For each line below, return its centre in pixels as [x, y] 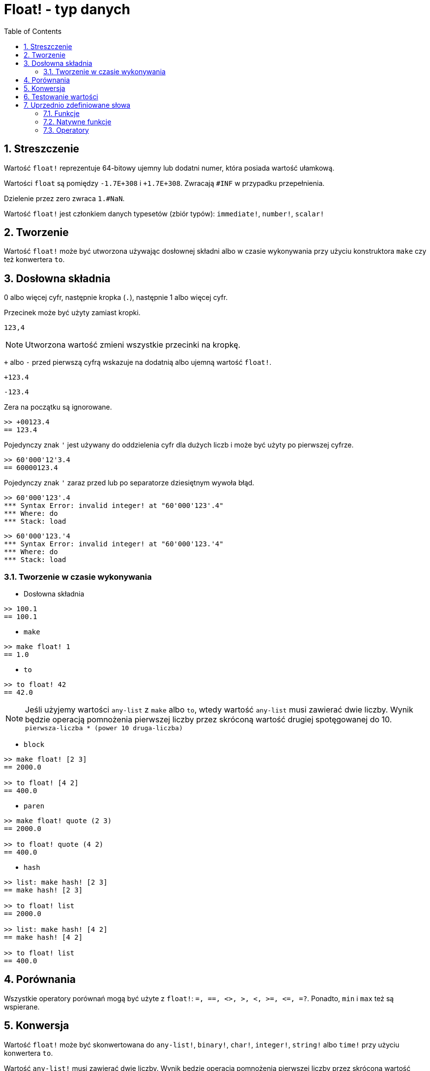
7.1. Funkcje [61, 113]
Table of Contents [33, 31]
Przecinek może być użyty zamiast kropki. [72, 313]
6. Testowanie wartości [61, 96]
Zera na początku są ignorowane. [58, 407]
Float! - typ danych [67, 9]
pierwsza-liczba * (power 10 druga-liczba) [104, 728]
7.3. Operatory [66, 130]
